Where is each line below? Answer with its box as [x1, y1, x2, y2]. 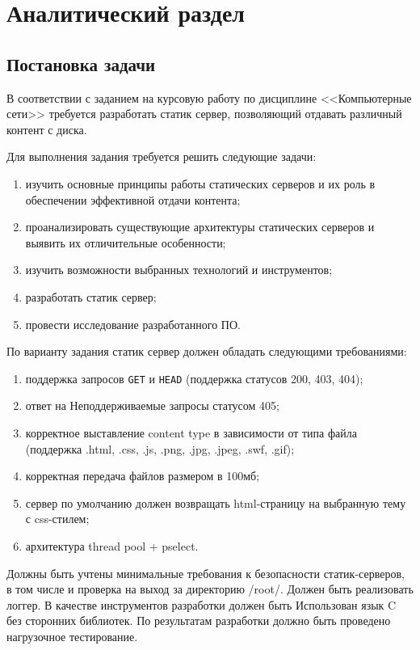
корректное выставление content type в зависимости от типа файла [25, 424, 357, 441]
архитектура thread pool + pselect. [25, 537, 199, 554]
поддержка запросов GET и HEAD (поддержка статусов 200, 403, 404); [25, 369, 363, 386]
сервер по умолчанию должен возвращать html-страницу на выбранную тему [25, 494, 406, 511]
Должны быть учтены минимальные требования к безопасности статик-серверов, [6, 564, 405, 581]
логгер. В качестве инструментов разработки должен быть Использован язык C [6, 596, 397, 613]
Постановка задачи [6, 51, 156, 76]
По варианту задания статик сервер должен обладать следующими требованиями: [6, 343, 407, 360]
